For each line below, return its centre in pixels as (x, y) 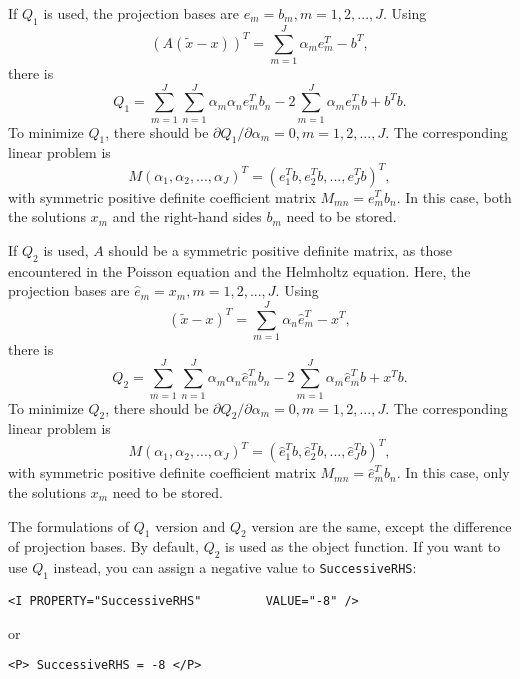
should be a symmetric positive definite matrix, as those (280, 249)
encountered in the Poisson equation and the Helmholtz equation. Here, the (239, 270)
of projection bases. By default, (103, 546)
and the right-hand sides (187, 216)
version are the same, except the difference (381, 525)
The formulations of (69, 525)
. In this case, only (453, 472)
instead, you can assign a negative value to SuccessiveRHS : (235, 567)
